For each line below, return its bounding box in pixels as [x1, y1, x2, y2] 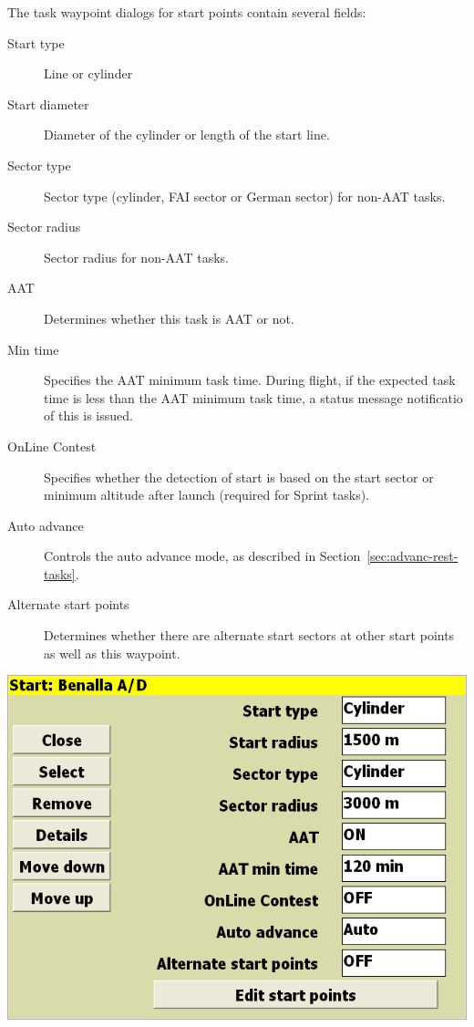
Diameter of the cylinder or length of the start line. [44, 125, 330, 144]
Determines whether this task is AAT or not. [44, 308, 294, 327]
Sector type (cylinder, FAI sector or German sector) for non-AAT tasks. [44, 186, 446, 205]
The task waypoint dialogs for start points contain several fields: [7, 3, 366, 21]
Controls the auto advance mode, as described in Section [44, 546, 361, 565]
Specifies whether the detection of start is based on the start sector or [44, 467, 434, 486]
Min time [7, 339, 59, 358]
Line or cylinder [44, 64, 133, 83]
